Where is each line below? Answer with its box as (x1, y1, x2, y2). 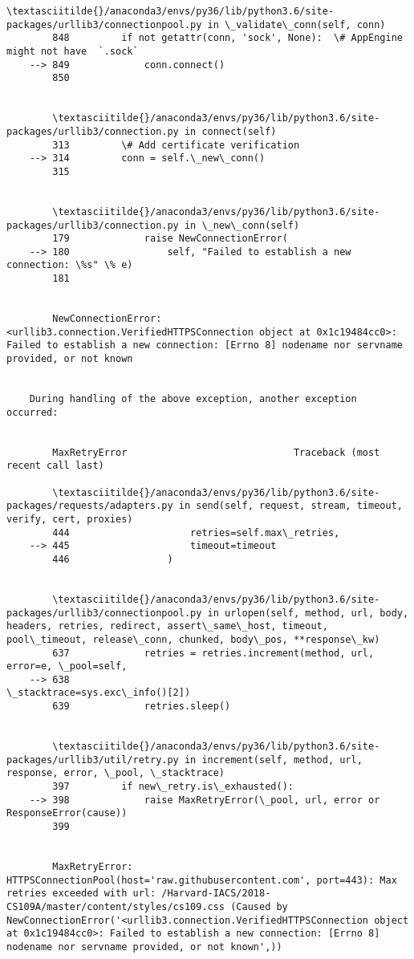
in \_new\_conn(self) (184, 219, 300, 231)
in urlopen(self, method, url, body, (207, 607, 409, 619)
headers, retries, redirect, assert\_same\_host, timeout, (6, 620, 328, 632)
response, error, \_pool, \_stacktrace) (6, 767, 225, 779)
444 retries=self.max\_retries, (52, 526, 340, 538)
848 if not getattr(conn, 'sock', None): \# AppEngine (52, 32, 403, 44)
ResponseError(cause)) (6, 807, 128, 819)
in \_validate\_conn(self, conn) (207, 18, 386, 30)
